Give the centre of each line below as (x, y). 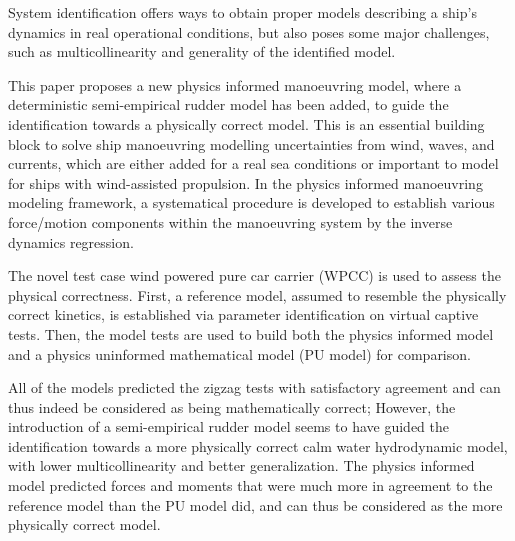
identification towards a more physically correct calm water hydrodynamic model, (258, 445)
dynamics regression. (71, 241)
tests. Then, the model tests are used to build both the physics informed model (251, 333)
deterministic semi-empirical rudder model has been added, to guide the (228, 104)
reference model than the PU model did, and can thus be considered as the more (255, 504)
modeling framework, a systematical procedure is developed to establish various (251, 202)
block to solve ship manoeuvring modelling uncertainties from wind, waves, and (251, 143)
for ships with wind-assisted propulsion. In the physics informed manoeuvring (245, 182)
